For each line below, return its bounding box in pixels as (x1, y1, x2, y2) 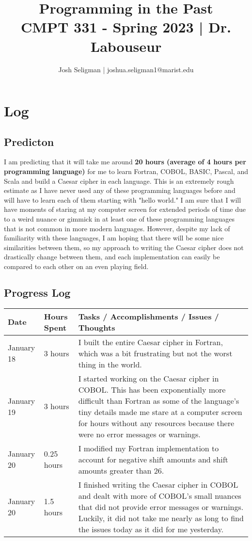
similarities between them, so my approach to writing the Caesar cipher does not (4, 242, 244, 252)
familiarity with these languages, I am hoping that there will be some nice (4, 233, 224, 243)
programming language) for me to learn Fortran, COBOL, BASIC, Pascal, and (4, 166, 248, 176)
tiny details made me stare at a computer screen (78, 406, 242, 417)
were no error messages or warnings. (78, 428, 201, 440)
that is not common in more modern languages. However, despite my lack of (4, 223, 230, 233)
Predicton (4, 134, 54, 149)
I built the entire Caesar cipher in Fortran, (78, 336, 223, 348)
